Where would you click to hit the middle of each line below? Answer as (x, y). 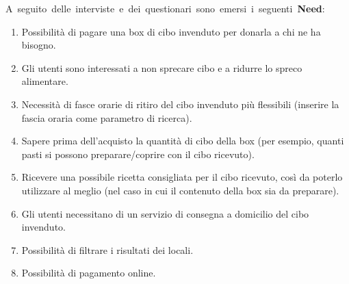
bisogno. (39, 45)
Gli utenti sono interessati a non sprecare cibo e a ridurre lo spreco (162, 67)
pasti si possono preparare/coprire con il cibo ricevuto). (138, 154)
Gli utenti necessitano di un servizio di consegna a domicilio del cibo (165, 213)
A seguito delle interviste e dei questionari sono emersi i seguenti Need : (165, 8)
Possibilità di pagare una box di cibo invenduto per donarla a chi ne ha (171, 31)
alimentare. (45, 81)
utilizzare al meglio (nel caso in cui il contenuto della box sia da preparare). (180, 190)
